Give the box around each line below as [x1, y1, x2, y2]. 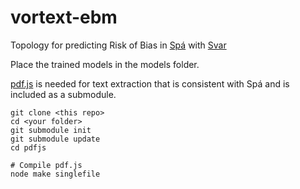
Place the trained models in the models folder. [10, 58, 200, 70]
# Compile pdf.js [10, 160, 83, 170]
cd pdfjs [10, 142, 47, 153]
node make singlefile [10, 169, 101, 179]
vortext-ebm [10, 6, 118, 29]
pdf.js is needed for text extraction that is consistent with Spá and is [10, 77, 290, 90]
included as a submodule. [10, 88, 117, 100]
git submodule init [10, 125, 92, 135]
